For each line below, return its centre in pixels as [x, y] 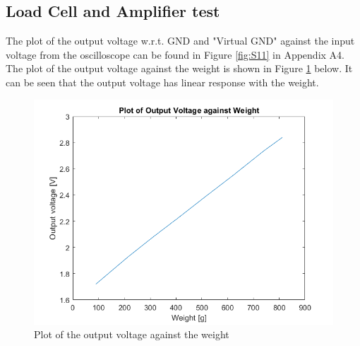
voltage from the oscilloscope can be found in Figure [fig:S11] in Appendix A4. [175, 54]
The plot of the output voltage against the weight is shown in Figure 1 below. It [179, 68]
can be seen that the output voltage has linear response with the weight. [162, 82]
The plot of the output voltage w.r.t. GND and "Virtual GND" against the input [180, 41]
